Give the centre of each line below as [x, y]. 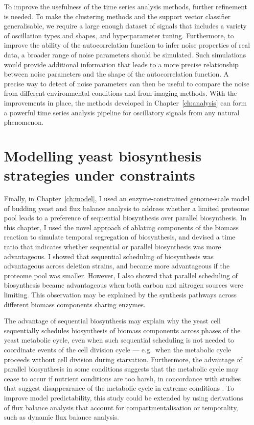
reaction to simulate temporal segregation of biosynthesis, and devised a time [120, 237]
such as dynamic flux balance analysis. [62, 417]
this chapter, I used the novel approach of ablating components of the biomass [121, 227]
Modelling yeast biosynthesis [103, 155]
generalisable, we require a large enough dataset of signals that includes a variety [126, 26]
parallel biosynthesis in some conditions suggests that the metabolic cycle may [121, 369]
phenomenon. [24, 122]
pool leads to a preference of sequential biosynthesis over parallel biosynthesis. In [125, 218]
